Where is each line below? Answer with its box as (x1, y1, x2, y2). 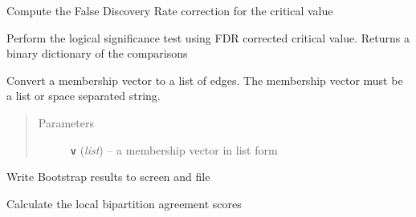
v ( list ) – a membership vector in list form (70, 141, 278, 158)
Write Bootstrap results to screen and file (6, 168, 210, 185)
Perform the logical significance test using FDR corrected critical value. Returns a (6, 29, 410, 46)
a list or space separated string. (6, 87, 161, 104)
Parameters (38, 114, 94, 131)
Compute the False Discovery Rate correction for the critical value (6, 2, 333, 18)
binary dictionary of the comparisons (6, 45, 188, 62)
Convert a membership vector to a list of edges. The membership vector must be (6, 71, 403, 88)
